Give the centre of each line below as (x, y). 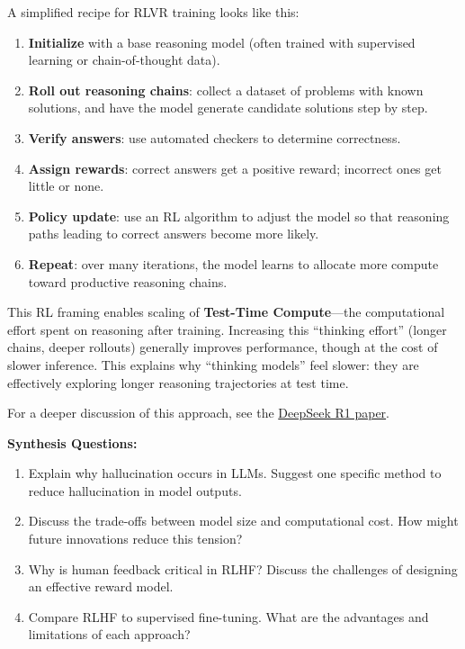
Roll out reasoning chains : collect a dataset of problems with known (226, 90)
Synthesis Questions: (72, 442)
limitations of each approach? (109, 634)
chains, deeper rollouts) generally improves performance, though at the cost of (223, 347)
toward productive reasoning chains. (128, 281)
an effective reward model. (101, 586)
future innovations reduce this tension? (135, 539)
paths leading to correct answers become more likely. (174, 234)
